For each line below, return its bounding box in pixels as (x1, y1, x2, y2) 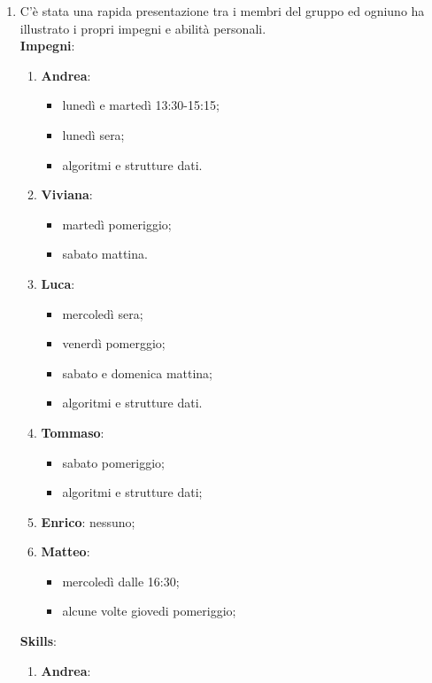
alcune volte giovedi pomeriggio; (62, 602, 236, 620)
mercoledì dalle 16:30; (62, 571, 180, 590)
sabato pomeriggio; (62, 453, 166, 471)
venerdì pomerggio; (62, 334, 166, 353)
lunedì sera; (62, 125, 125, 144)
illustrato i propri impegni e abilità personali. (19, 19, 266, 37)
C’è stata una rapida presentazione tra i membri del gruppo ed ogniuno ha (19, 2, 425, 19)
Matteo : (41, 542, 90, 561)
